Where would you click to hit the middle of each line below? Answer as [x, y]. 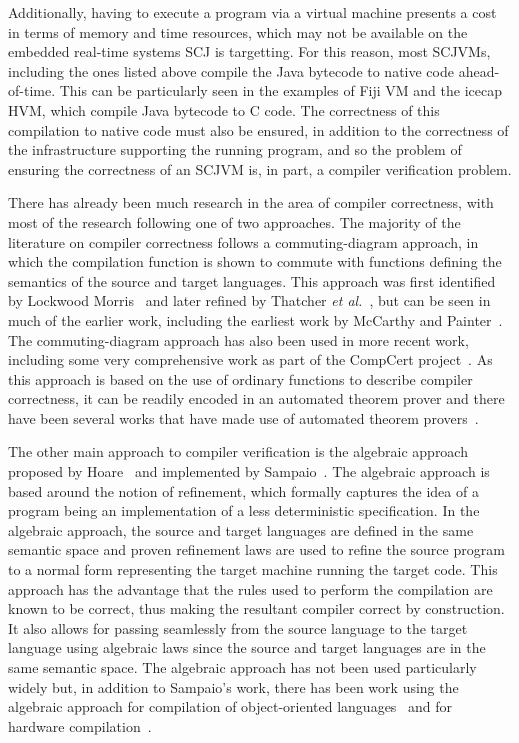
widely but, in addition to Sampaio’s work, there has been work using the [233, 686]
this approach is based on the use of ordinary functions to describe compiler [240, 378]
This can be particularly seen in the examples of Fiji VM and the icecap [280, 90]
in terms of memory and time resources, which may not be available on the [238, 31]
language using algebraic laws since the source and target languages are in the [247, 647]
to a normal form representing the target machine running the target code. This [253, 569]
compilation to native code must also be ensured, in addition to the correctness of [258, 129]
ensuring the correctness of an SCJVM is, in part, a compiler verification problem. [260, 168]
